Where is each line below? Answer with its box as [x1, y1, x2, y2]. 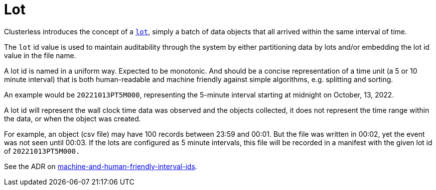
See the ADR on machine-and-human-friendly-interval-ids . [4, 162, 197, 171]
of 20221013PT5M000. [4, 146, 80, 155]
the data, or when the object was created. [4, 114, 141, 123]
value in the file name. [4, 51, 76, 60]
